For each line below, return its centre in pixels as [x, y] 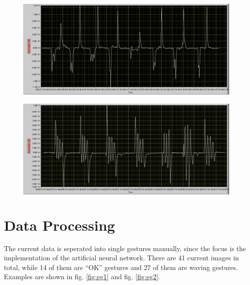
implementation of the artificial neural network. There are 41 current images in [122, 258]
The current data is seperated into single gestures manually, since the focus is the [125, 248]
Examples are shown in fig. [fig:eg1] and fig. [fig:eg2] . [82, 277]
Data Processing [59, 225]
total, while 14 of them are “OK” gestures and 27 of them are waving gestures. [121, 267]
